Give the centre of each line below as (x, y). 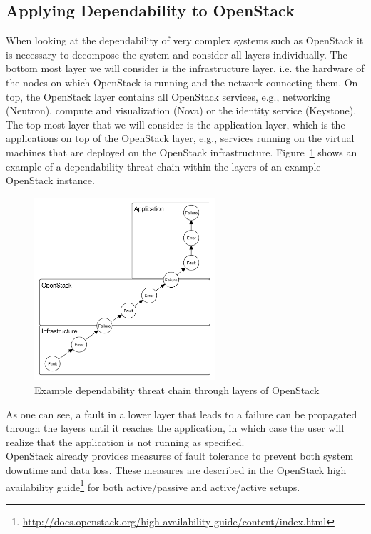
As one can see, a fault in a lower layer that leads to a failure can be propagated (182, 414)
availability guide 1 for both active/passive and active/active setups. (153, 485)
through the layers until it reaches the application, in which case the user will (175, 428)
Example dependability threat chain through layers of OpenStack (177, 389)
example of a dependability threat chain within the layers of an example (163, 166)
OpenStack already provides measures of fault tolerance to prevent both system (180, 456)
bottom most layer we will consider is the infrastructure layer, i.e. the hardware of (185, 68)
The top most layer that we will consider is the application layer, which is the (176, 124)
